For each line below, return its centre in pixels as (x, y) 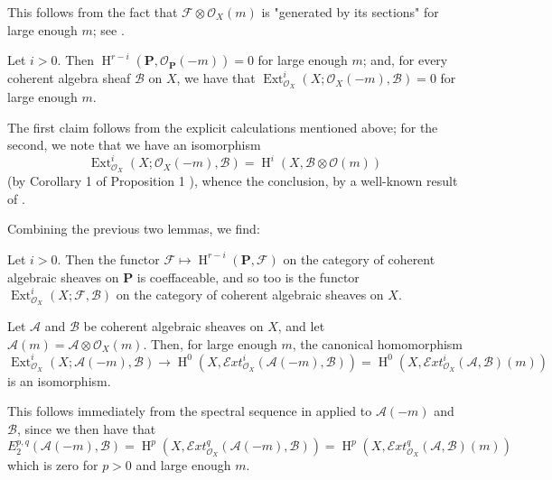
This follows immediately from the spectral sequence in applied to (190, 411)
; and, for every (405, 60)
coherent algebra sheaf (69, 78)
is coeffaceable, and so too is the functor (248, 277)
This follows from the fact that (93, 12)
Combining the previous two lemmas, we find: (134, 229)
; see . (108, 29)
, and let (301, 326)
